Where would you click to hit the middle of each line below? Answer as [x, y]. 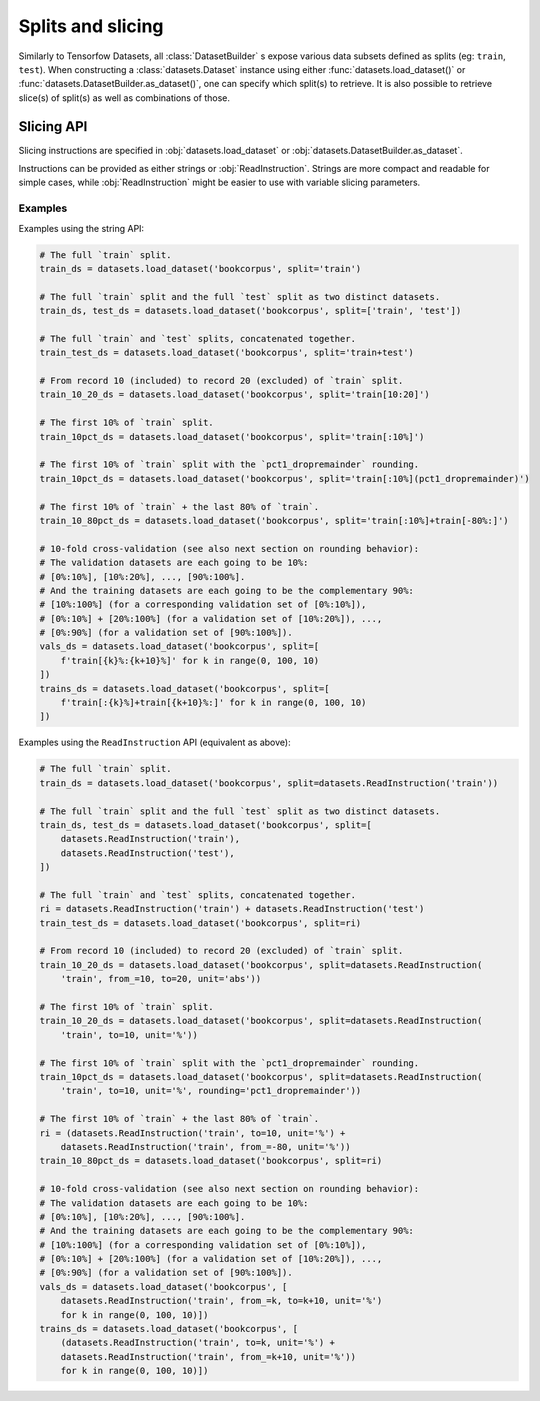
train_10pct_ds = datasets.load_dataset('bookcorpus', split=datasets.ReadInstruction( [261, 1076]
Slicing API [53, 126]
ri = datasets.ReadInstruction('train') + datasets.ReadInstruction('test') [232, 909]
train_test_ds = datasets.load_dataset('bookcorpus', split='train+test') [227, 353]
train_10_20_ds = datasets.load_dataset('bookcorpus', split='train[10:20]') [234, 394]
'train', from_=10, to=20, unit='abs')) [161, 979]
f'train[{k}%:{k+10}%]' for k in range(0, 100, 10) [190, 660]
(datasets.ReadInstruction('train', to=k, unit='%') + [197, 1343]
